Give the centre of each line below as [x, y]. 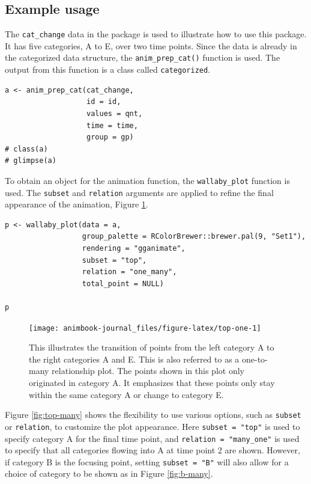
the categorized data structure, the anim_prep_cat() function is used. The [143, 57]
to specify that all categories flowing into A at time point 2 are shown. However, [152, 450]
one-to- [255, 359]
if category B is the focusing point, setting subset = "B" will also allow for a [147, 461]
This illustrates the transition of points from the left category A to [152, 347]
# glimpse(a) [31, 161]
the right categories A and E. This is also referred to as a [134, 359]
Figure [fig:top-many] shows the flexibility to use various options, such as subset [153, 415]
